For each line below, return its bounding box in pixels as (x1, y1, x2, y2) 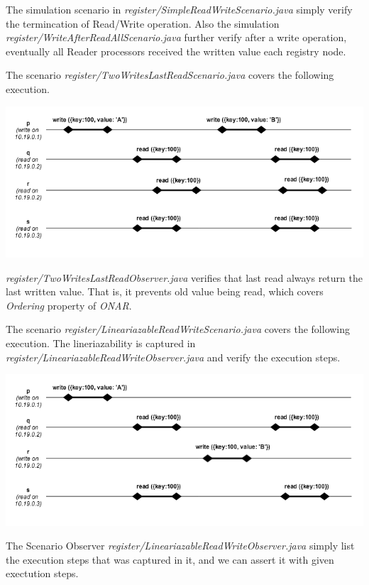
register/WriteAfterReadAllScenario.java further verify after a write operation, (6, 30, 347, 45)
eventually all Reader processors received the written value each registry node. (6, 43, 346, 58)
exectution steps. (6, 566, 79, 581)
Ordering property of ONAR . (6, 297, 132, 312)
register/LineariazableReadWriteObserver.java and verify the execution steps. (6, 349, 341, 364)
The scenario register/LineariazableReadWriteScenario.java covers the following (6, 322, 351, 337)
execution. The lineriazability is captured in (6, 335, 196, 350)
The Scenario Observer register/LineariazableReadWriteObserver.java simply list (6, 538, 355, 553)
